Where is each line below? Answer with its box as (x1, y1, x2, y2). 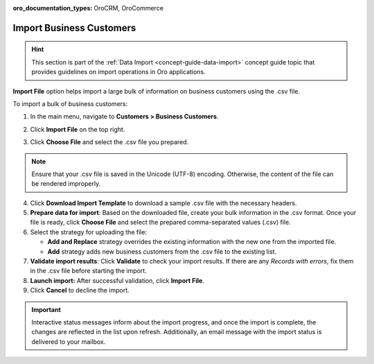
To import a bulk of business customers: (12, 99, 128, 107)
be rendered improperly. (31, 180, 101, 188)
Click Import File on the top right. (30, 125, 125, 133)
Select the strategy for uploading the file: (30, 227, 148, 236)
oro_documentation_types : (12, 4, 93, 12)
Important (31, 305, 62, 313)
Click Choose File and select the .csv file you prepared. (30, 138, 189, 146)
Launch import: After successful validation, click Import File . (30, 276, 204, 284)
